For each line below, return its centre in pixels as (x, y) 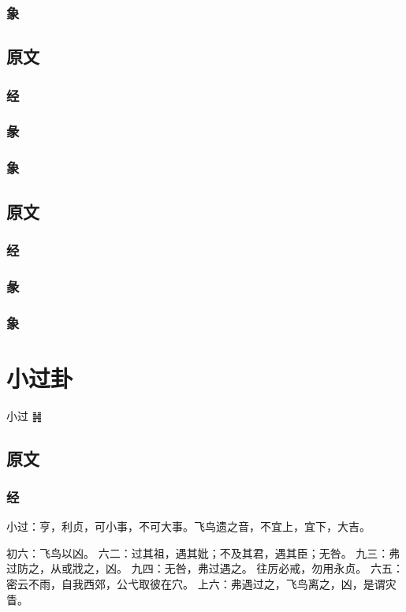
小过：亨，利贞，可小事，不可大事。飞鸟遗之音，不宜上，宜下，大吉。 (188, 526)
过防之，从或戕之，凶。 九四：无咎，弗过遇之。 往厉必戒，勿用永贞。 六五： (205, 568)
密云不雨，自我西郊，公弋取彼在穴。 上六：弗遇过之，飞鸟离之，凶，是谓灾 (201, 583)
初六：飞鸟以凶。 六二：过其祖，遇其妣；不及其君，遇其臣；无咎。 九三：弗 (203, 552)
